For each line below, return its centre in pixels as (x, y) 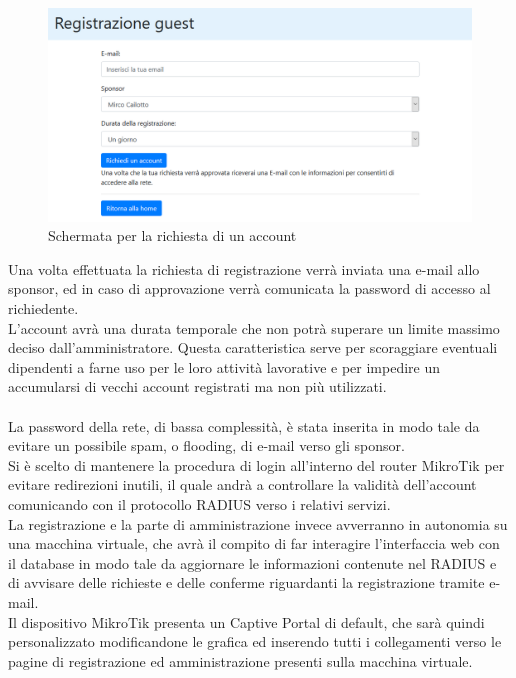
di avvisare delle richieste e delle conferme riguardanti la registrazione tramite (246, 582)
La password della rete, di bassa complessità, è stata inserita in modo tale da (244, 425)
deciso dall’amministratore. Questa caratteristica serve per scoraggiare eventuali (253, 347)
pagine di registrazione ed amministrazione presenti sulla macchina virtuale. (240, 660)
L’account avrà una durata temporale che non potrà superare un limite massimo (254, 327)
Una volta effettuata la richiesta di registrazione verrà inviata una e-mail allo (244, 268)
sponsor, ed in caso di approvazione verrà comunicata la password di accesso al (249, 288)
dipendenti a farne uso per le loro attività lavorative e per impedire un (224, 366)
